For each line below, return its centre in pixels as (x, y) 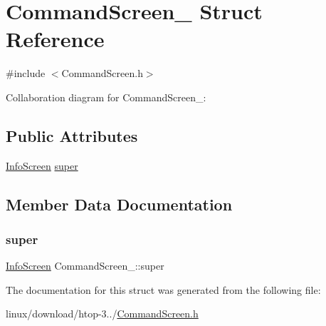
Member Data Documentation (119, 204)
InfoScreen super (42, 165)
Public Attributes (72, 135)
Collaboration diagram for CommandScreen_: (106, 97)
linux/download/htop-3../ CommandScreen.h (102, 314)
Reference (55, 39)
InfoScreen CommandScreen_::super (85, 266)
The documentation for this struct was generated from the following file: (163, 289)
